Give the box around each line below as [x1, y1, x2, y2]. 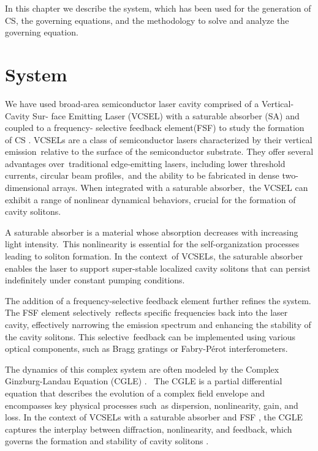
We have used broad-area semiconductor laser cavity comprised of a [5, 97, 259, 110]
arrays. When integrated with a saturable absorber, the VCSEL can [52, 181, 308, 194]
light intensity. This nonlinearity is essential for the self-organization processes [5, 237, 300, 250]
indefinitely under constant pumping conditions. [5, 274, 185, 286]
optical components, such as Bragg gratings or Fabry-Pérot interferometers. [5, 342, 288, 355]
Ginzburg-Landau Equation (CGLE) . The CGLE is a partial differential [5, 375, 282, 387]
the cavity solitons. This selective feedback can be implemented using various [5, 330, 296, 343]
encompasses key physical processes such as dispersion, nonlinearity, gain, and [5, 398, 298, 411]
